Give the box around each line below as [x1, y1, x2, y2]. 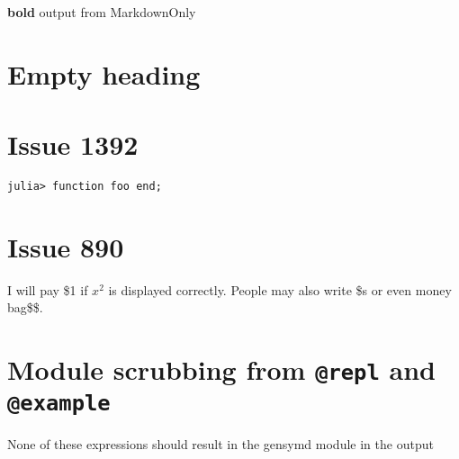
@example [7, 390, 111, 416]
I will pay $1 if [7, 280, 88, 299]
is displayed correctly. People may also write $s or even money [108, 280, 452, 299]
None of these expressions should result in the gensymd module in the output [7, 434, 434, 453]
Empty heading [7, 55, 201, 92]
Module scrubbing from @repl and [7, 351, 436, 388]
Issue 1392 [7, 126, 139, 163]
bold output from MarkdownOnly [7, 3, 196, 21]
